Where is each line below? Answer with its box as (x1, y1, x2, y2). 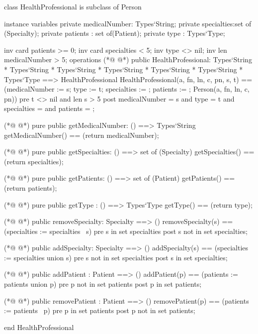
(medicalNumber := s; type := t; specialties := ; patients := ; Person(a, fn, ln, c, (4, 84, 250, 94)
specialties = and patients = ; (4, 103, 95, 113)
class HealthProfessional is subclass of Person (4, 1, 142, 11)
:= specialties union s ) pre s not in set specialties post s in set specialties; (4, 252, 228, 262)
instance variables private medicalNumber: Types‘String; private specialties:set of (4, 18, 252, 28)
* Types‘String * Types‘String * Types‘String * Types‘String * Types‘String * (4, 64, 243, 74)
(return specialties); (4, 156, 64, 166)
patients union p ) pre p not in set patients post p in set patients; (4, 279, 202, 289)
